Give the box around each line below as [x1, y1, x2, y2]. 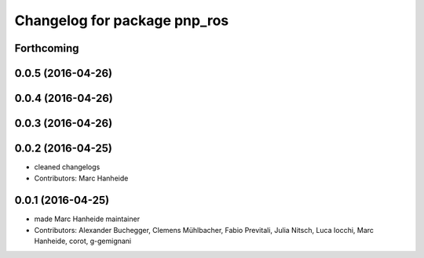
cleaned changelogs [34, 162, 101, 172]
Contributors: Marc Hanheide [34, 173, 129, 183]
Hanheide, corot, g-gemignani [34, 236, 132, 246]
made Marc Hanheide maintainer [34, 214, 141, 223]
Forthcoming [14, 42, 79, 55]
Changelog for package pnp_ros [14, 12, 229, 29]
